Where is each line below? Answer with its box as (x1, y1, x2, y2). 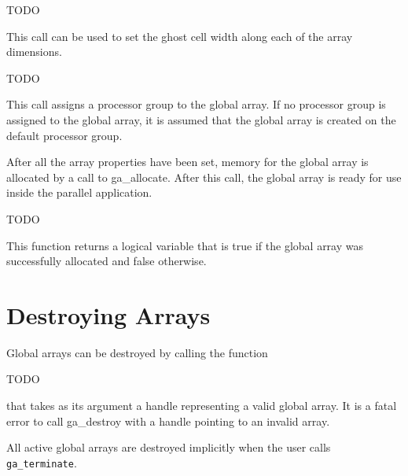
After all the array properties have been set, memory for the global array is (6, 153, 369, 170)
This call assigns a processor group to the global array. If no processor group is (6, 96, 386, 113)
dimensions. (6, 43, 62, 60)
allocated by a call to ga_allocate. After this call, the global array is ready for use (6, 168, 402, 185)
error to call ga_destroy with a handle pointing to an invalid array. (6, 412, 330, 429)
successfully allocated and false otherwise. (6, 253, 207, 269)
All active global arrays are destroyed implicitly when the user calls (6, 439, 331, 456)
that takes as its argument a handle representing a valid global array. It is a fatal (6, 397, 397, 414)
